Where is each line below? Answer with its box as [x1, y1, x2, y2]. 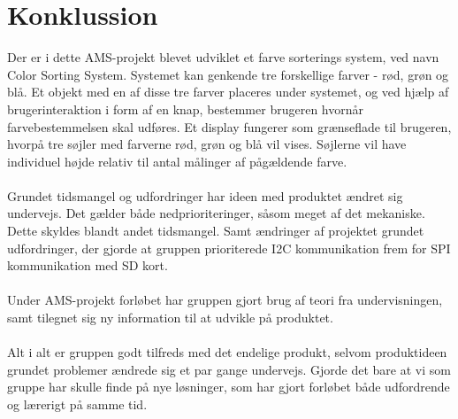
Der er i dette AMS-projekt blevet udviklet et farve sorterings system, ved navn [7, 48, 439, 66]
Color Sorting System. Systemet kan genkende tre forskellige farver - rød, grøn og [7, 65, 449, 83]
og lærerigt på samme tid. [7, 395, 148, 413]
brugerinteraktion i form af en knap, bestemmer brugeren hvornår [7, 99, 363, 118]
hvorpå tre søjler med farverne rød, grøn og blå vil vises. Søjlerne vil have [7, 135, 407, 153]
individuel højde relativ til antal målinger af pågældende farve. [7, 151, 347, 170]
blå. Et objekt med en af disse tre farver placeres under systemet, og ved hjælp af [7, 82, 449, 101]
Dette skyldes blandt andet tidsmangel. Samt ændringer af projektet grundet [7, 221, 424, 240]
